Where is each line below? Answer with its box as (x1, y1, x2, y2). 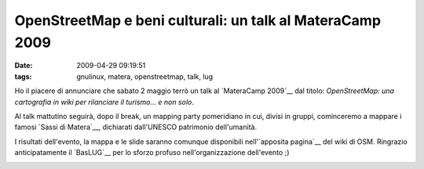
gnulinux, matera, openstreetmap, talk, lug (76, 71, 214, 81)
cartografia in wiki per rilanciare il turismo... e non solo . (14, 97, 194, 106)
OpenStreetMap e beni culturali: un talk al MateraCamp (14, 12, 381, 29)
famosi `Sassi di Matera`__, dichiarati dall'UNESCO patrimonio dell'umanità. (14, 122, 258, 132)
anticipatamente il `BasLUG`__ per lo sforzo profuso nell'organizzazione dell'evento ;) (14, 148, 290, 157)
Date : (14, 61, 33, 70)
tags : (14, 71, 32, 81)
